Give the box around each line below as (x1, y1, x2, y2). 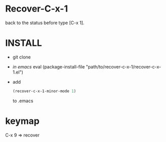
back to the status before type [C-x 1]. (5, 20, 85, 26)
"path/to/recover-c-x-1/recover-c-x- (85, 63, 161, 69)
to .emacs (12, 98, 34, 104)
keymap (5, 115, 40, 126)
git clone (12, 54, 31, 60)
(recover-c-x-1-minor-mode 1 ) (12, 89, 77, 94)
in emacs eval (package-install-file (12, 63, 85, 69)
